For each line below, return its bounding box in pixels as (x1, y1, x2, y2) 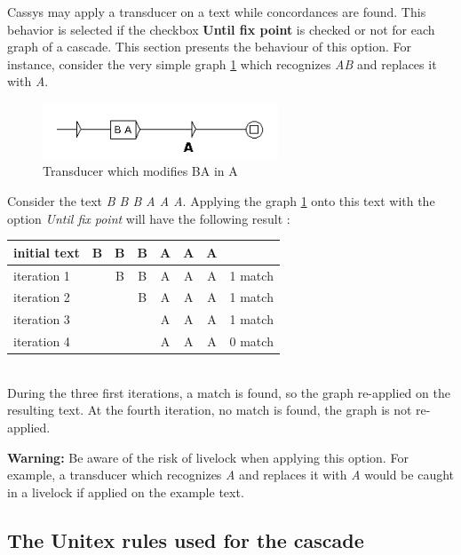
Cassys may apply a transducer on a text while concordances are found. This (7, 3, 426, 20)
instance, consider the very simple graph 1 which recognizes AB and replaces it (7, 54, 437, 73)
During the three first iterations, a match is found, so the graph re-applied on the (7, 383, 450, 401)
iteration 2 (13, 288, 70, 306)
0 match (229, 332, 274, 351)
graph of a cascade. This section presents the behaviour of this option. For (7, 37, 412, 56)
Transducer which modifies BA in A (43, 162, 238, 180)
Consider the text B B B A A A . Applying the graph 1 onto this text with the (7, 191, 435, 210)
